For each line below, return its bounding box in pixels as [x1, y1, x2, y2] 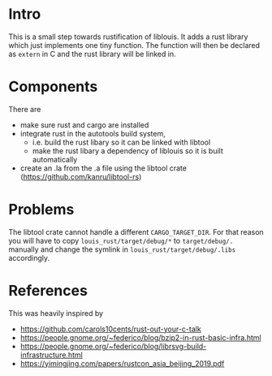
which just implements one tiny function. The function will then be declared [8, 40, 261, 50]
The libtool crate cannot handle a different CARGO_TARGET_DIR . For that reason [8, 227, 264, 236]
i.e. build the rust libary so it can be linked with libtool [32, 137, 211, 147]
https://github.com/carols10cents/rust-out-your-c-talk [19, 324, 201, 334]
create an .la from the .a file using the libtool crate [19, 163, 187, 173]
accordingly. [8, 253, 50, 262]
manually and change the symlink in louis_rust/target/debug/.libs [8, 244, 236, 254]
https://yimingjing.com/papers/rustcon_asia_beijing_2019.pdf [19, 358, 225, 368]
